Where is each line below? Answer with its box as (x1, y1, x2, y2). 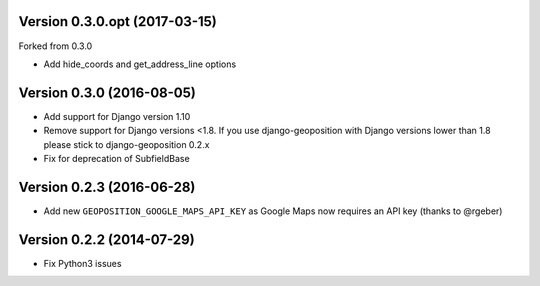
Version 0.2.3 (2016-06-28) (18, 178, 196, 195)
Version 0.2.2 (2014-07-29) (18, 231, 195, 248)
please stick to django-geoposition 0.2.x (43, 138, 210, 150)
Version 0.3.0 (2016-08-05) (18, 84, 197, 101)
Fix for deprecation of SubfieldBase (43, 152, 190, 164)
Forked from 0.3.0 (18, 40, 93, 52)
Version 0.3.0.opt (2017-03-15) (18, 13, 217, 30)
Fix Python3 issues (43, 257, 122, 269)
